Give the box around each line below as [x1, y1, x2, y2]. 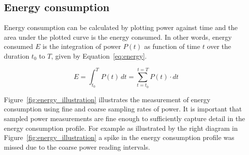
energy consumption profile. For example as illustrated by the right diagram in [4, 123, 238, 133]
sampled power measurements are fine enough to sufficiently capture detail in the [4, 113, 245, 123]
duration [4, 50, 30, 61]
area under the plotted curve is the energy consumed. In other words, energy [4, 31, 232, 42]
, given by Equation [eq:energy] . [51, 50, 147, 61]
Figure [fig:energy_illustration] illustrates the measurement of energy [4, 94, 211, 104]
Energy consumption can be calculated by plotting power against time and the [4, 22, 238, 32]
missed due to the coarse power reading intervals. [4, 141, 150, 152]
